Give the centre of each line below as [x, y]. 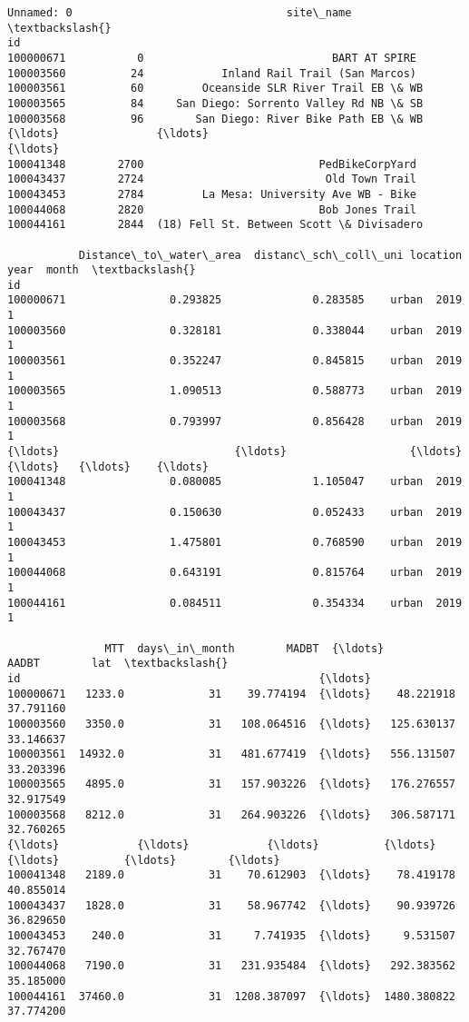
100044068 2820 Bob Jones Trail [212, 209]
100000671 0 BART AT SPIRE [212, 58]
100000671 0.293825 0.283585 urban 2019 [235, 300]
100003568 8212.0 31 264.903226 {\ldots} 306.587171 [231, 814]
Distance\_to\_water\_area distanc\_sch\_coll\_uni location [270, 255]
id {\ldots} [189, 678]
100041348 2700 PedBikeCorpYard [212, 164]
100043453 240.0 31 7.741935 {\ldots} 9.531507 [231, 936]
